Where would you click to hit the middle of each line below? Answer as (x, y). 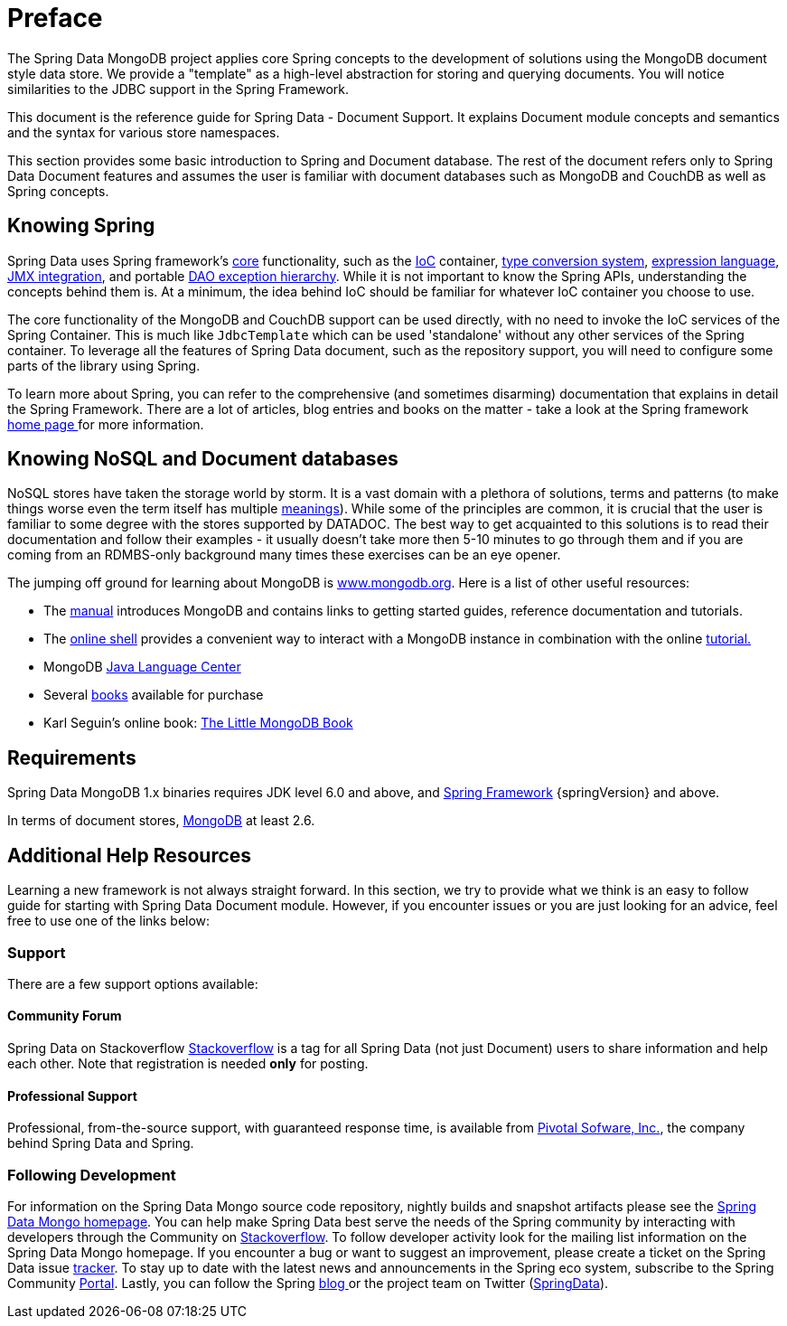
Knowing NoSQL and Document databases (203, 459)
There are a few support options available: (133, 983)
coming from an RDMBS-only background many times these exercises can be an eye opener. (284, 555)
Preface (55, 18)
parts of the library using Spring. (104, 365)
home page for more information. (106, 424)
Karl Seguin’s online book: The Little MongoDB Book (198, 723)
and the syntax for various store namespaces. (144, 132)
